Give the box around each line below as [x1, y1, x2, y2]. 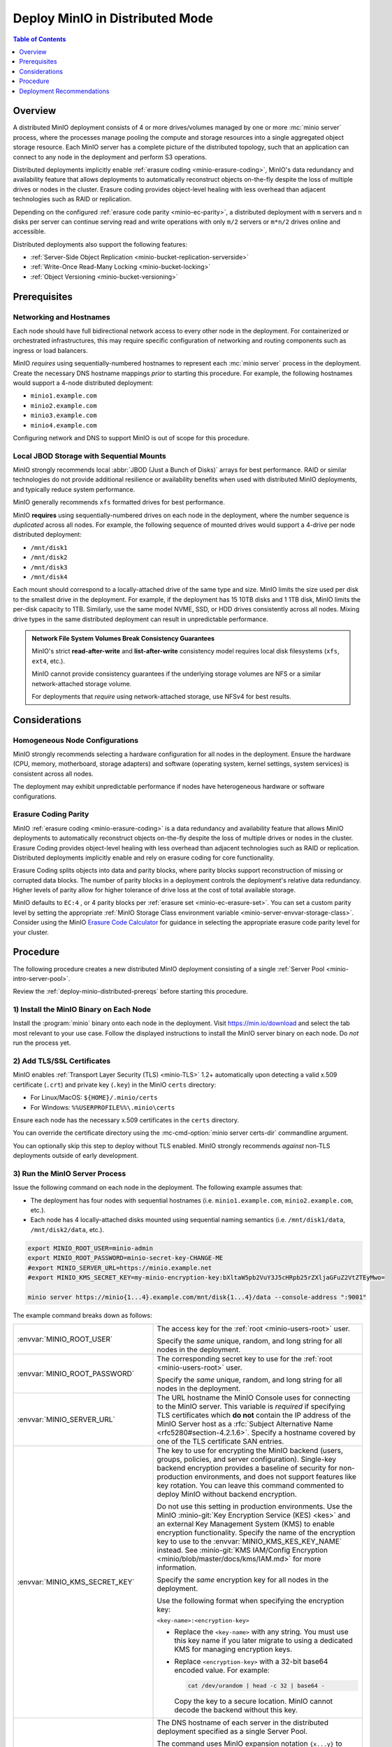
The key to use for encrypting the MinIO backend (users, [157, 1446, 344, 1456]
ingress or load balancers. [13, 346, 89, 354]
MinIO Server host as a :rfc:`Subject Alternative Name [157, 1419, 333, 1429]
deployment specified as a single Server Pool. [157, 1726, 307, 1736]
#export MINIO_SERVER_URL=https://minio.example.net [27, 1263, 212, 1272]
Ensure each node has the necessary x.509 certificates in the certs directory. [13, 1115, 239, 1124]
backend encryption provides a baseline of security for [157, 1463, 338, 1473]
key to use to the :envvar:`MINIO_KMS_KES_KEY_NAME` [157, 1537, 342, 1546]
